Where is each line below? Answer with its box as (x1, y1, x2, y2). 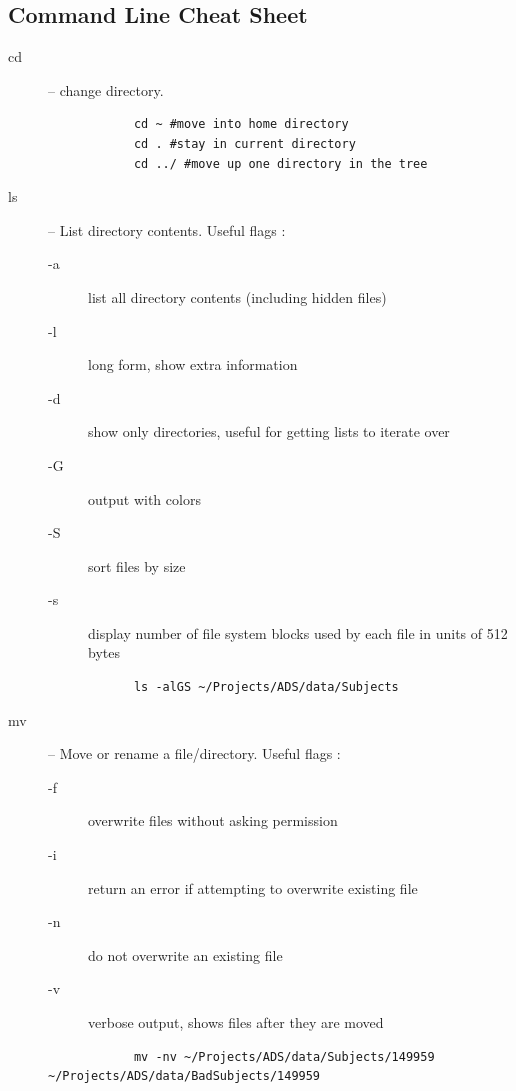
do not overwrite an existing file (88, 944, 283, 965)
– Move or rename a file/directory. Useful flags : (48, 743, 341, 764)
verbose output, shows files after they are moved (88, 1012, 384, 1033)
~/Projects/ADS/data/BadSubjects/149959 (48, 1069, 321, 1084)
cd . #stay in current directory (133, 136, 356, 151)
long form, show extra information (88, 354, 298, 375)
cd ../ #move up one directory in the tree (133, 156, 428, 171)
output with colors (88, 488, 201, 509)
